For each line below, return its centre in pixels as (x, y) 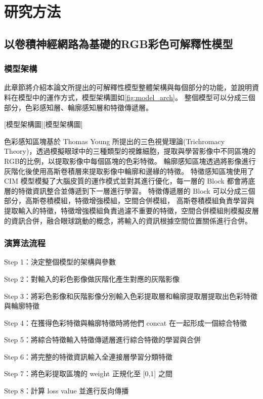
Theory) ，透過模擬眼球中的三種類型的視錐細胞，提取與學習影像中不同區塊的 (130, 151)
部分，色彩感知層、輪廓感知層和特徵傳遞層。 (78, 107)
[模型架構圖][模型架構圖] (43, 124)
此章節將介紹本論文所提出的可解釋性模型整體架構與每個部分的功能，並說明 (128, 87)
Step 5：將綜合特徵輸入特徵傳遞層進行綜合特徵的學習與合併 (102, 340)
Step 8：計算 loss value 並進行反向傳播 (67, 391)
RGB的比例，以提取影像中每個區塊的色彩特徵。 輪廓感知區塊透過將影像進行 (130, 161)
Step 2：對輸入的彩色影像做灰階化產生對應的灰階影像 (92, 278)
